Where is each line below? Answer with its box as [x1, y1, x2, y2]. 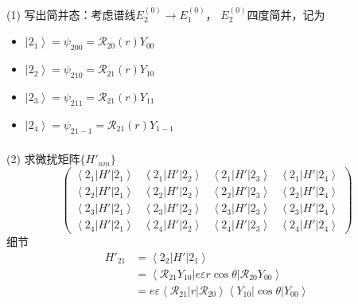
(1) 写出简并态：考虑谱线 [6, 6, 136, 22]
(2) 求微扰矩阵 [6, 150, 80, 167]
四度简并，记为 [247, 6, 325, 22]
